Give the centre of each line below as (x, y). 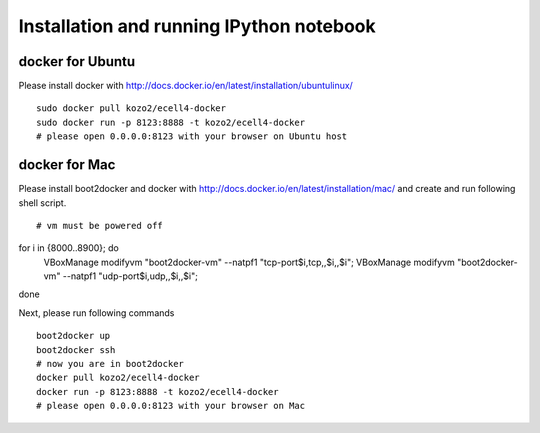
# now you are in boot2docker (110, 364)
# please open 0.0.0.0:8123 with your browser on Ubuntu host (192, 136)
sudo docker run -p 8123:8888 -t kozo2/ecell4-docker (170, 122)
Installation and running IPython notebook (197, 26)
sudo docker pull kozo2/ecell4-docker (131, 108)
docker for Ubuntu (77, 61)
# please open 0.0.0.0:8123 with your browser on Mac (170, 406)
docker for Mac (67, 165)
